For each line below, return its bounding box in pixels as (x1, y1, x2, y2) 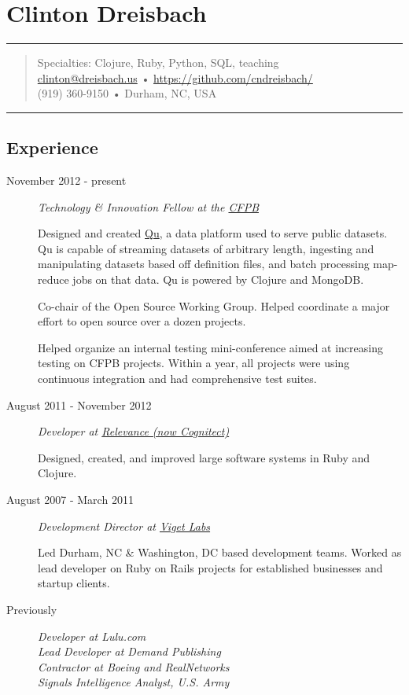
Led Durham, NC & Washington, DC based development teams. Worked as (38, 544, 402, 561)
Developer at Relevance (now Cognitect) (38, 423, 230, 439)
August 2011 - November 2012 (6, 396, 152, 413)
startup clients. (38, 575, 110, 591)
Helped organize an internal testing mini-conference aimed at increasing (38, 339, 383, 355)
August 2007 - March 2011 (6, 491, 134, 508)
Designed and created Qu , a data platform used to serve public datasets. (38, 225, 388, 241)
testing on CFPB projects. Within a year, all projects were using (38, 355, 350, 371)
